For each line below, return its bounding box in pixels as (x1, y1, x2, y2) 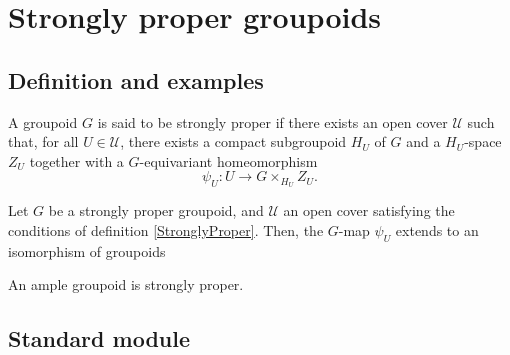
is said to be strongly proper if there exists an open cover (97, 111, 448, 132)
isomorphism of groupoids (8, 240, 166, 261)
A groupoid (8, 111, 78, 132)
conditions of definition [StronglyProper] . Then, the (8, 219, 324, 240)
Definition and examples (8, 64, 264, 95)
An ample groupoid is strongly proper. (8, 274, 244, 295)
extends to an (395, 219, 479, 240)
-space (464, 131, 502, 152)
